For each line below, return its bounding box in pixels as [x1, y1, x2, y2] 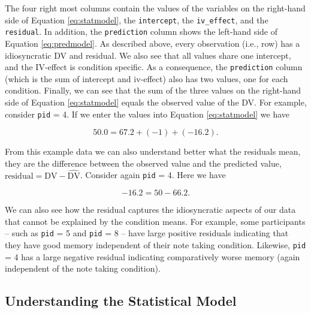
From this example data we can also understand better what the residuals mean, [5, 145, 301, 158]
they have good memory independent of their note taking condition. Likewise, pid [5, 239, 306, 251]
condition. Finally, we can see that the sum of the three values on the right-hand [5, 84, 301, 97]
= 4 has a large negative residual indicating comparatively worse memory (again [5, 250, 300, 263]
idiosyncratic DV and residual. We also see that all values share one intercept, [5, 49, 291, 61]
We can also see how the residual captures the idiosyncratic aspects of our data [5, 203, 296, 216]
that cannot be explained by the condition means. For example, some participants [5, 215, 306, 227]
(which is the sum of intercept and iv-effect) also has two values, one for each [5, 72, 288, 85]
